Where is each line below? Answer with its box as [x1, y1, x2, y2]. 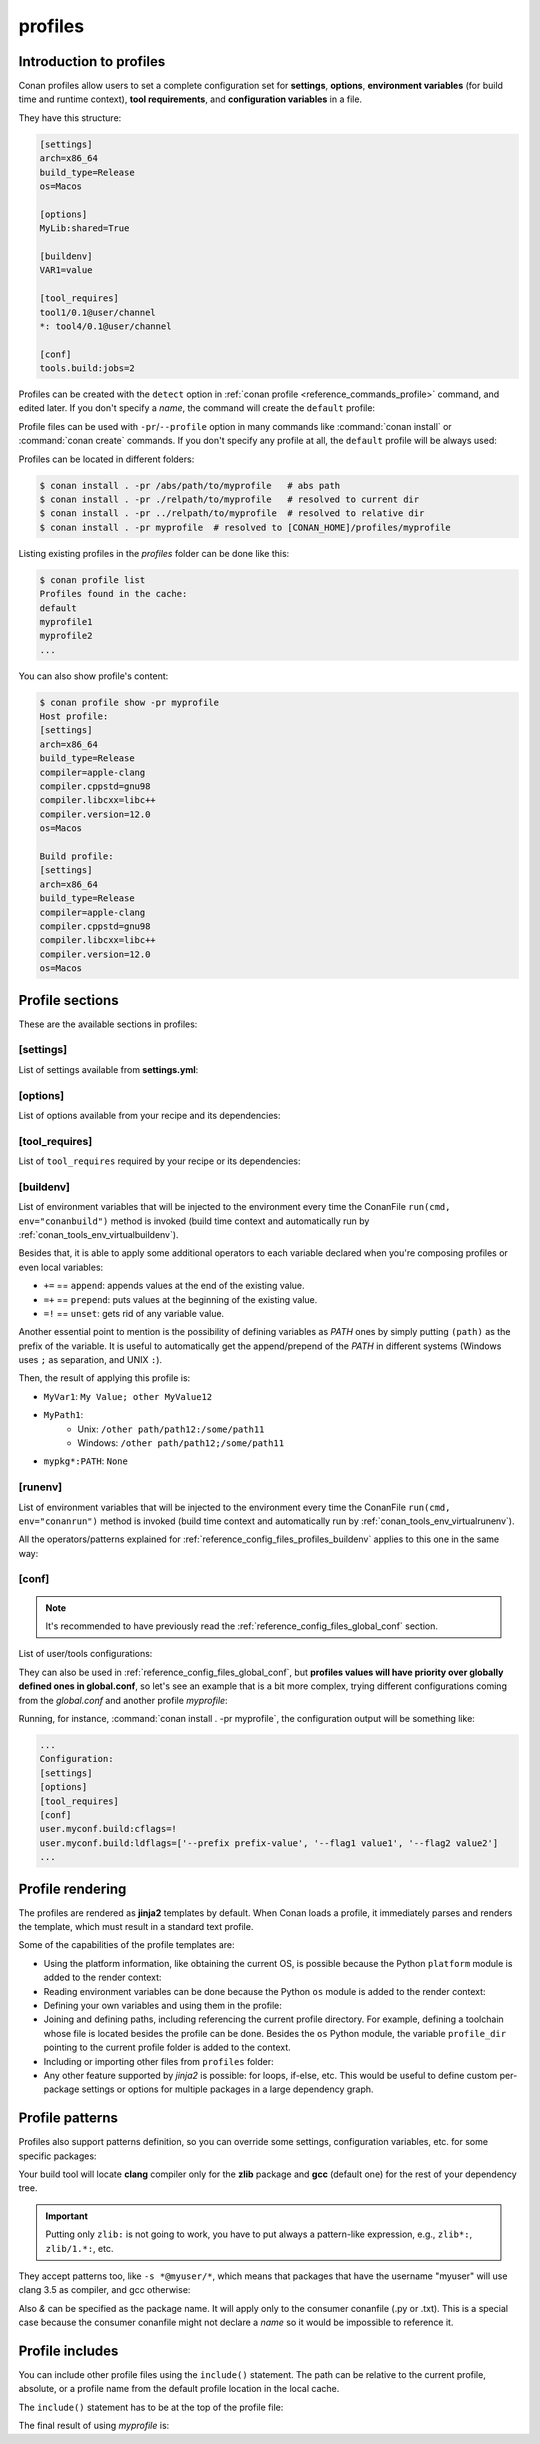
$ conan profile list [39, 574, 146, 585]
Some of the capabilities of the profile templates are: [18, 1939, 235, 1951]
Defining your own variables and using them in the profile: [43, 1999, 282, 2011]
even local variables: [18, 1261, 104, 1273]
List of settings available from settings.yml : [18, 1063, 199, 1075]
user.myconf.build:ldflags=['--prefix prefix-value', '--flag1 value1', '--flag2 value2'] [39, 1837, 499, 1849]
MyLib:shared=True [39, 223, 130, 234]
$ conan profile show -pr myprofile [39, 696, 220, 708]
